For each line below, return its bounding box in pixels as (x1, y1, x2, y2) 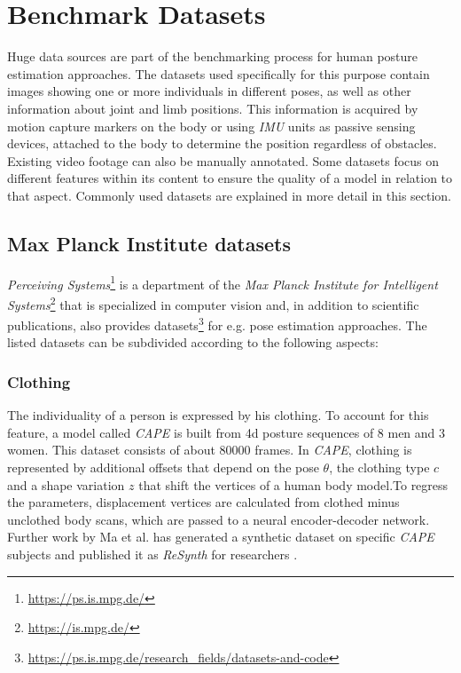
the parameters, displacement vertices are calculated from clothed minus (7, 493, 400, 511)
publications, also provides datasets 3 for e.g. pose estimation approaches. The (7, 313, 427, 334)
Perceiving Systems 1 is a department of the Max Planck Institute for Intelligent (7, 272, 438, 293)
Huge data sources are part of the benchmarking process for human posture (7, 47, 418, 66)
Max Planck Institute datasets (7, 229, 291, 257)
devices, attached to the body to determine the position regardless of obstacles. (7, 134, 437, 153)
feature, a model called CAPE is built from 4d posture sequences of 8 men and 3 (7, 423, 446, 441)
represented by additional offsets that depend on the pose (7, 458, 319, 477)
